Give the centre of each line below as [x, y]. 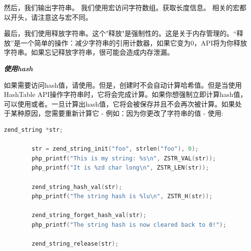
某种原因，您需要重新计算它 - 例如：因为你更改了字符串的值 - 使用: [117, 113]
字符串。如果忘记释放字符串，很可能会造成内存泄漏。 [89, 52]
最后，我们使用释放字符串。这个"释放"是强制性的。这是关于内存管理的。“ [120, 33]
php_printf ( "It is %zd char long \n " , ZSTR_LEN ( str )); [120, 168]
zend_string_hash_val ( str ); [77, 187]
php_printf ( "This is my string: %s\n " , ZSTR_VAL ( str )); [124, 158]
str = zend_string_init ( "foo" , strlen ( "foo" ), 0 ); [115, 149]
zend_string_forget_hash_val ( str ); [89, 215]
